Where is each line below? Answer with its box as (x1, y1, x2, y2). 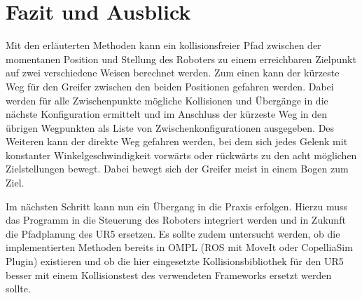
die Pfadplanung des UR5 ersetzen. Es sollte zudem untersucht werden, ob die (6, 226, 340, 241)
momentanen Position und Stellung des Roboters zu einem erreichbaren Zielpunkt (6, 51, 356, 66)
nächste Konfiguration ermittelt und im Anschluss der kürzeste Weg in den (6, 107, 328, 121)
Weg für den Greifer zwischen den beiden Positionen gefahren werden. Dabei (6, 79, 334, 93)
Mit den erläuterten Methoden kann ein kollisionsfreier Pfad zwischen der (6, 38, 321, 53)
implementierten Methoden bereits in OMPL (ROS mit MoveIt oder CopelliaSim (6, 240, 353, 255)
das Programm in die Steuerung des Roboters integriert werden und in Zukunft (6, 212, 346, 227)
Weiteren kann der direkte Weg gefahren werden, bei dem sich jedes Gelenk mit (6, 134, 348, 149)
